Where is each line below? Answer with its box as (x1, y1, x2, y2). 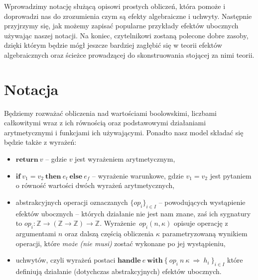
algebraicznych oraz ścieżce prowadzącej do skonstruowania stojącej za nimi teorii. (4, 49, 255, 60)
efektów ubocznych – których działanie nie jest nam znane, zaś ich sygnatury (15, 208, 251, 218)
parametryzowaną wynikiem (162, 228, 248, 239)
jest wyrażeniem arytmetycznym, (75, 154, 175, 164)
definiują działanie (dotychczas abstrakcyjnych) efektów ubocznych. (15, 266, 222, 277)
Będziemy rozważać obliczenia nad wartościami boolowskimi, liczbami (4, 107, 217, 118)
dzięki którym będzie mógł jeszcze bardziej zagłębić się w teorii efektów (4, 40, 222, 50)
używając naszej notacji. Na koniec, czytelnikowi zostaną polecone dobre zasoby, (4, 30, 249, 40)
